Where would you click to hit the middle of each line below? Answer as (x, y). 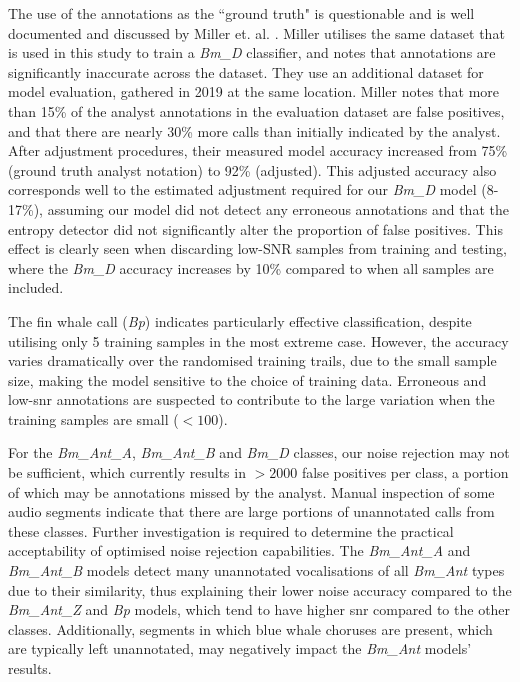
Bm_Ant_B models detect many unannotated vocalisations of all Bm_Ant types (256, 570)
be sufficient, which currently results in (127, 472)
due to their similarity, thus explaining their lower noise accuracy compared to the (260, 589)
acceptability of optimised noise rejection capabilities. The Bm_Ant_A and (239, 550)
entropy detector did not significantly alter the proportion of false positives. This (255, 228)
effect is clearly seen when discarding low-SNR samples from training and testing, (257, 248)
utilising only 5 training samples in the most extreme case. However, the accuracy (258, 340)
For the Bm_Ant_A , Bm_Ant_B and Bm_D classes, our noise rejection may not (259, 452)
